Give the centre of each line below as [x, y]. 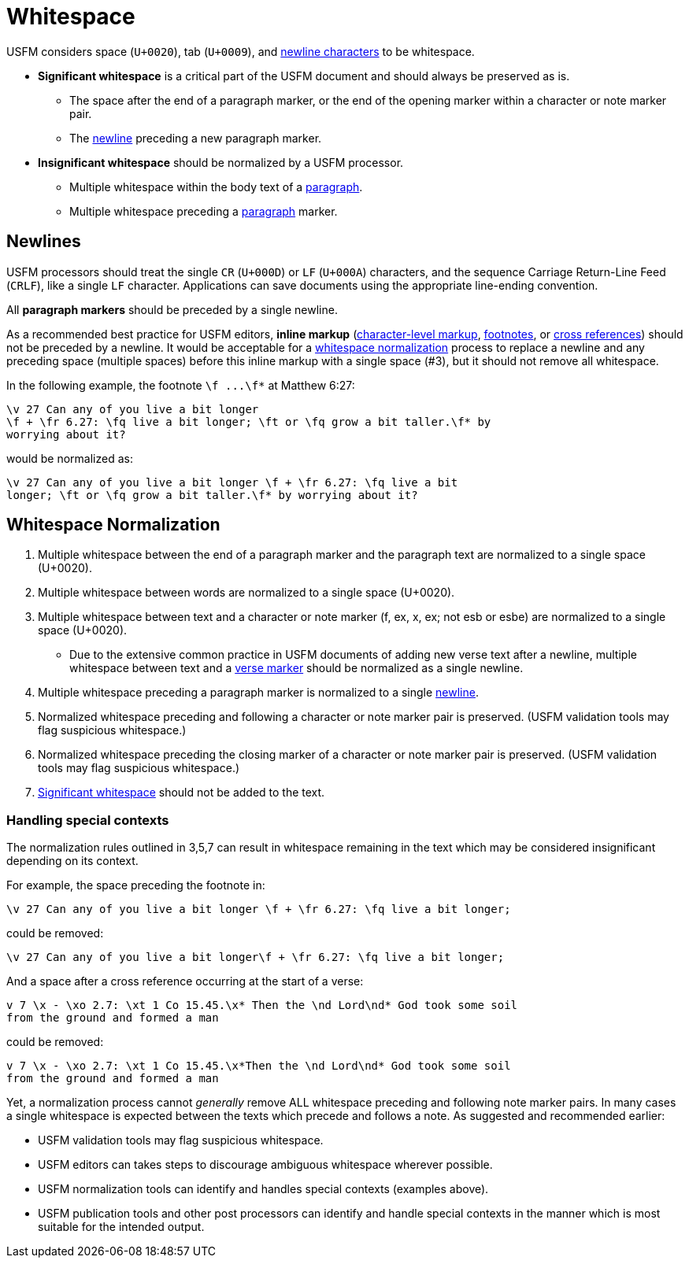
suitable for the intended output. [121, 1227]
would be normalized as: [70, 458]
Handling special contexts [88, 820]
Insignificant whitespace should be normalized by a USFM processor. [221, 162]
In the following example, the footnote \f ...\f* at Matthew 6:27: [181, 385]
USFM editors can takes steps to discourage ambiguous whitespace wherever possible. [265, 1165]
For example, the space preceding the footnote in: [136, 885]
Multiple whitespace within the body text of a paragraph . [216, 187]
